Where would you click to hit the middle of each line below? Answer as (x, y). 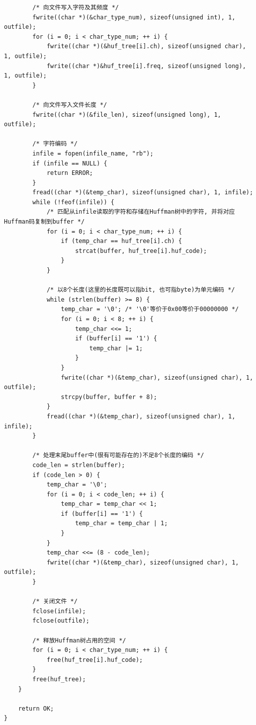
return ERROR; (70, 173)
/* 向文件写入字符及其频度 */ (76, 7)
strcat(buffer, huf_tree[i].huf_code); (141, 251)
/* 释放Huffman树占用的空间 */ (79, 640)
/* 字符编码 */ (55, 144)
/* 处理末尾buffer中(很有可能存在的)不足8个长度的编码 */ (118, 455)
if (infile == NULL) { (70, 163)
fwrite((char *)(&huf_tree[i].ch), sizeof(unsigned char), (146, 46)
